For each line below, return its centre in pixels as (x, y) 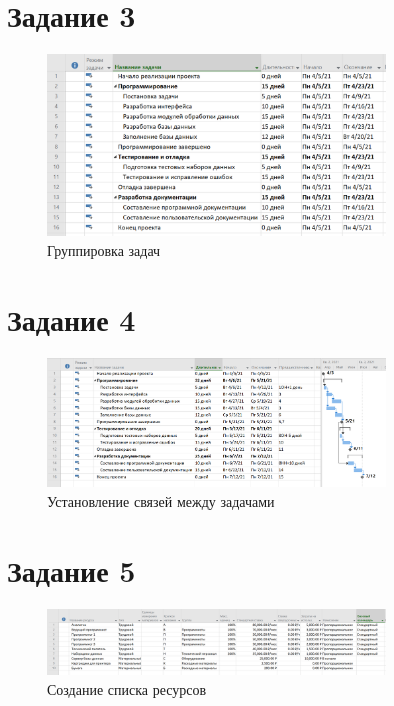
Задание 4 (71, 318)
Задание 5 (71, 569)
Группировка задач (104, 249)
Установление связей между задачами (161, 500)
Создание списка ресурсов (127, 689)
